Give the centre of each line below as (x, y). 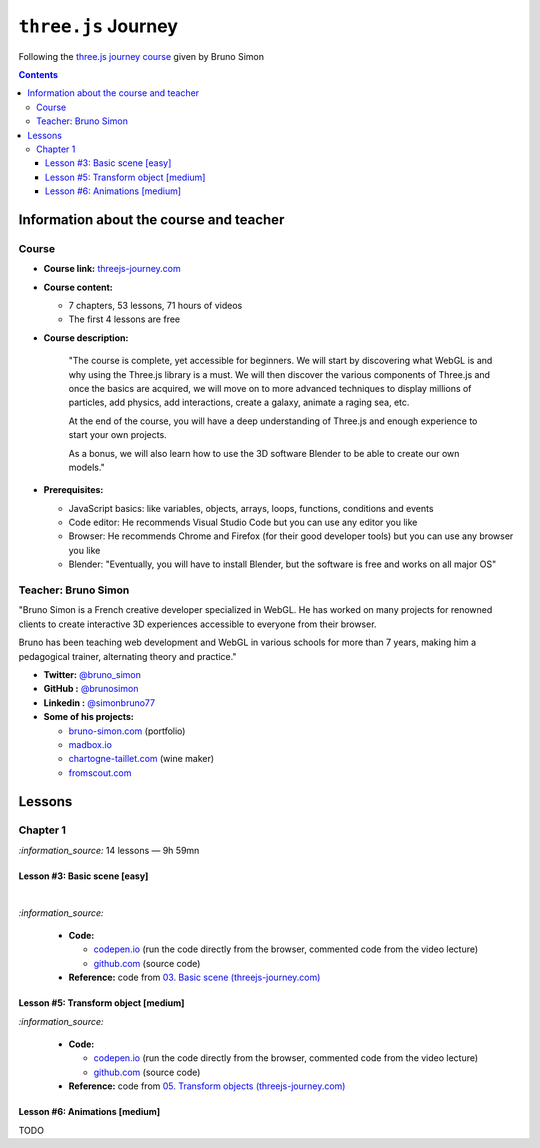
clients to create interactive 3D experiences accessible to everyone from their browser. (197, 624)
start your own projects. (117, 435)
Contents (38, 74)
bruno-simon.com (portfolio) (127, 731)
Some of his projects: (89, 717)
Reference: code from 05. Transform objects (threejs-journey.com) (207, 1086)
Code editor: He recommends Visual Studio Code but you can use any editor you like (243, 522)
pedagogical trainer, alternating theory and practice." (127, 656)
